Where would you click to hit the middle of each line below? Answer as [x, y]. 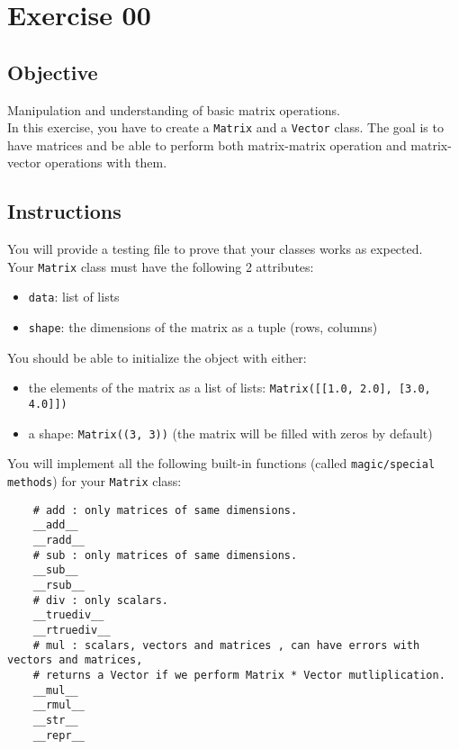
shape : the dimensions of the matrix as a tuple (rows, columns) [203, 327]
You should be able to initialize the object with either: [157, 357]
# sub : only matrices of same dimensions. [165, 555]
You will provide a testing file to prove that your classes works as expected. [215, 249]
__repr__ [58, 735]
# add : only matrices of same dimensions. [165, 510]
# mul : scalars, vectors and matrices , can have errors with [226, 645]
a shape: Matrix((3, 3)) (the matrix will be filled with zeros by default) [230, 433]
